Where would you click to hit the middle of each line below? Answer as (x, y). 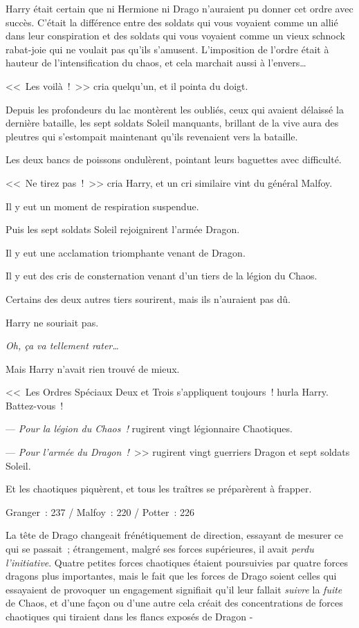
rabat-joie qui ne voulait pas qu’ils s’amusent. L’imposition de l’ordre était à (167, 49)
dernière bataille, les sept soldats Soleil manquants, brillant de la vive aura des (172, 123)
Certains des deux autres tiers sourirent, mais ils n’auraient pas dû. (148, 298)
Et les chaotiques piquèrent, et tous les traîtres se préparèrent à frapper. (159, 489)
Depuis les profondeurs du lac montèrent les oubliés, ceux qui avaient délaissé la (175, 109)
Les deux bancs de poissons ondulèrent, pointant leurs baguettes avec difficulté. (174, 159)
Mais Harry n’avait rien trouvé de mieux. (93, 368)
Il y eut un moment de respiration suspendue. (102, 206)
